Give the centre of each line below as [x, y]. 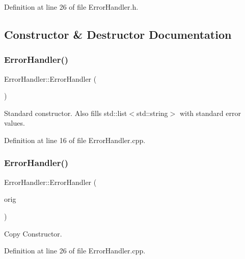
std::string [152, 113]
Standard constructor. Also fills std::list [66, 113]
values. [15, 123]
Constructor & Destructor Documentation [118, 34]
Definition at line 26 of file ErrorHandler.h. [71, 7]
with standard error [210, 113]
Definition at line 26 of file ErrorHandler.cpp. [75, 251]
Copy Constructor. [33, 233]
